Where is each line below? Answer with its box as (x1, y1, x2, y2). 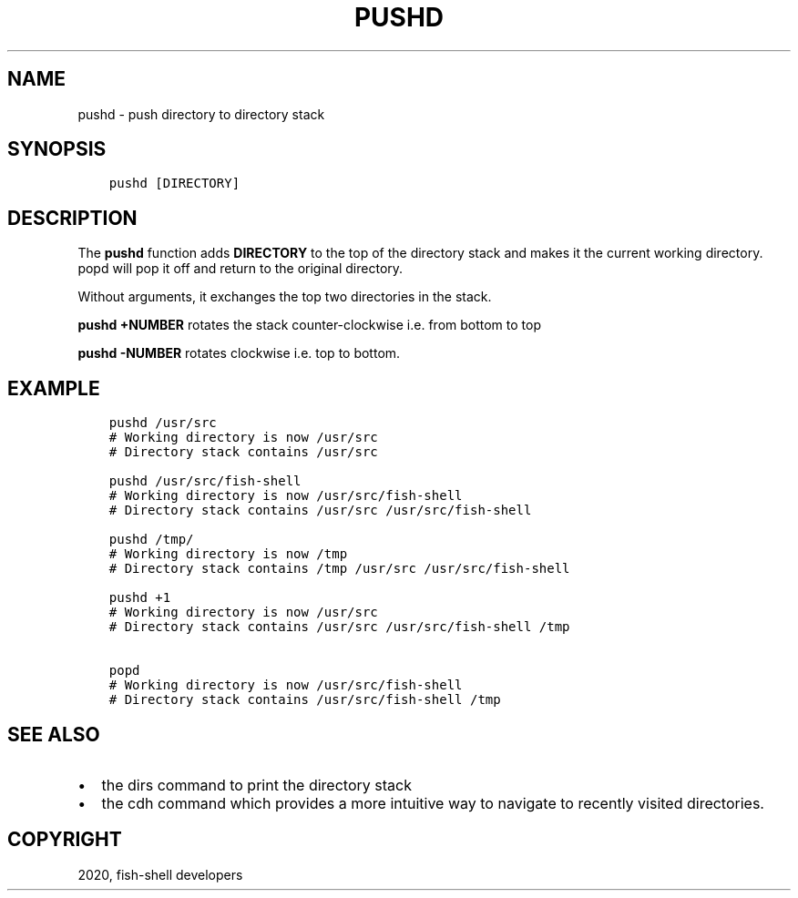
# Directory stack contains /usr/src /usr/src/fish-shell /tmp (108, 619, 570, 635)
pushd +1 (108, 590, 171, 606)
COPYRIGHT (7, 828, 122, 852)
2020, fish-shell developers (77, 866, 243, 883)
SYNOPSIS (7, 138, 107, 161)
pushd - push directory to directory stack (77, 106, 325, 122)
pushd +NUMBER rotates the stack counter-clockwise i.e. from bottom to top (77, 317, 542, 333)
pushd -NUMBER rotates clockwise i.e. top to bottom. (77, 345, 401, 362)
